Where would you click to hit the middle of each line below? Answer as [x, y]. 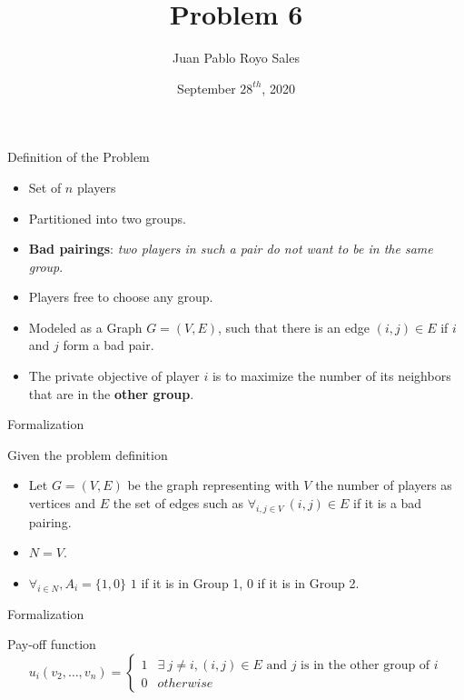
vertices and [62, 503]
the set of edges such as [178, 503]
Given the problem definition [88, 454]
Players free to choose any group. [121, 297]
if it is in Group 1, [192, 583]
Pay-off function [52, 644]
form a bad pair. [109, 345]
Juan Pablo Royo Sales [236, 58]
